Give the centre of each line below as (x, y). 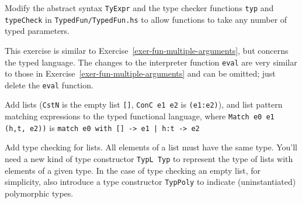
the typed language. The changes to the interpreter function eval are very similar (151, 62)
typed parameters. (37, 31)
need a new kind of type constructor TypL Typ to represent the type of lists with (149, 158)
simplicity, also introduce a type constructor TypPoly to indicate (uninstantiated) (150, 182)
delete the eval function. (49, 85)
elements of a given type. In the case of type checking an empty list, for (133, 170)
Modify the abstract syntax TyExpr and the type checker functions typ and (139, 8)
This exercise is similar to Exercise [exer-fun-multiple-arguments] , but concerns (147, 50)
